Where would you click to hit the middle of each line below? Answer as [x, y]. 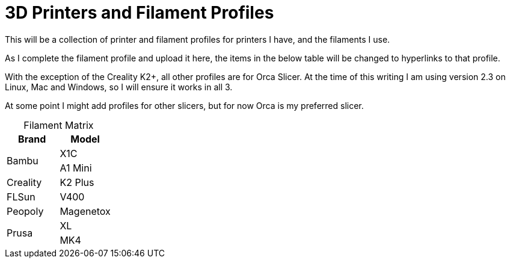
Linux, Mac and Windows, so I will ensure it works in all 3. [119, 87]
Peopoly [25, 211]
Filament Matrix [59, 125]
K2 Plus [77, 182]
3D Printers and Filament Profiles [140, 13]
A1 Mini [76, 168]
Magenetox [85, 211]
